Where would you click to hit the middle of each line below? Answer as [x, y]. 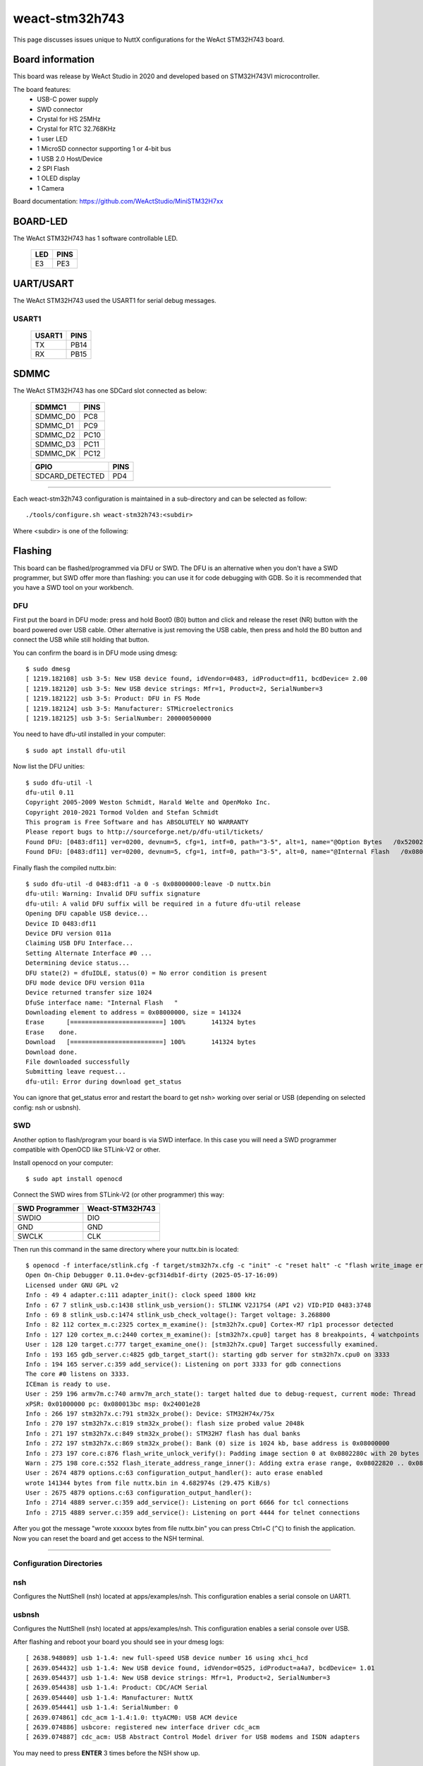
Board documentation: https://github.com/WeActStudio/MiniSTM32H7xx [118, 201]
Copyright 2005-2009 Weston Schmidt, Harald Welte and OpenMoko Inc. [148, 802]
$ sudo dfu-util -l [59, 783]
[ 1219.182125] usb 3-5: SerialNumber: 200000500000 [118, 718]
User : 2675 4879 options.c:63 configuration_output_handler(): [139, 1493]
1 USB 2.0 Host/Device [70, 158]
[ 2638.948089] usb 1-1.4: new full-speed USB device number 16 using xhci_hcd [167, 1658]
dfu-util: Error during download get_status [104, 1081]
